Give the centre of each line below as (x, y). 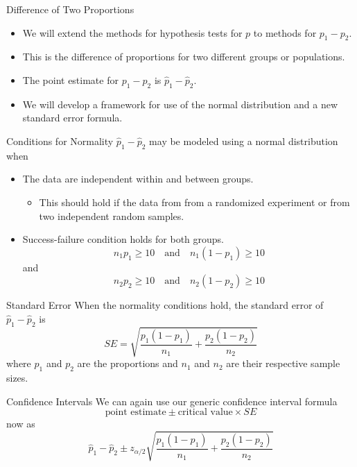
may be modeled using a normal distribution (244, 141)
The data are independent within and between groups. (138, 179)
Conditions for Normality (60, 141)
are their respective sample (283, 363)
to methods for (285, 32)
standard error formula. (72, 118)
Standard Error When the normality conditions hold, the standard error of (165, 305)
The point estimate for (70, 79)
